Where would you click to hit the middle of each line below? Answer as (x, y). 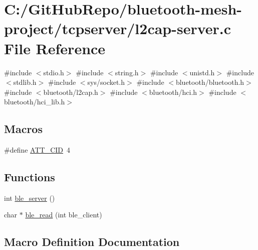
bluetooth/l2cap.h (71, 92)
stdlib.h (25, 82)
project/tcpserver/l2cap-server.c (118, 28)
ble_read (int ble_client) (64, 215)
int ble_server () (30, 198)
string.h (127, 72)
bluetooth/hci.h (173, 92)
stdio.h (54, 72)
